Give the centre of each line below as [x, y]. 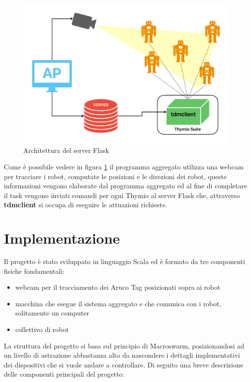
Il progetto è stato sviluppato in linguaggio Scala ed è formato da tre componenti [125, 261]
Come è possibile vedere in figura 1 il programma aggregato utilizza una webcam [124, 166]
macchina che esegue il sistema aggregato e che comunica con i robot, [118, 303]
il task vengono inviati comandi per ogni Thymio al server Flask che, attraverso [122, 195]
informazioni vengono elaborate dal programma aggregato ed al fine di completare [125, 186]
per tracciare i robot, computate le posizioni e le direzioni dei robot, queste [115, 176]
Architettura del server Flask [66, 150]
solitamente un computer [52, 313]
